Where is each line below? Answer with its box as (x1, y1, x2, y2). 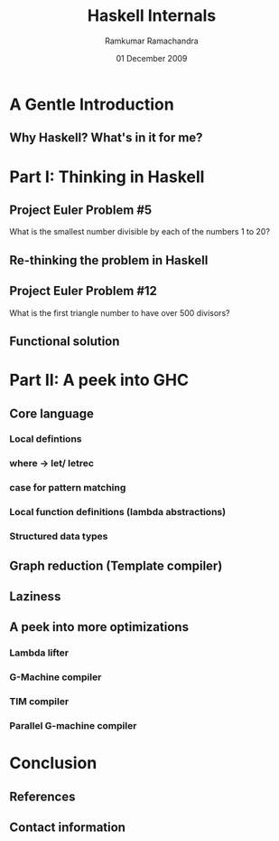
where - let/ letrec (9, 457, 95, 470)
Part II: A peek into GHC (9, 370, 190, 390)
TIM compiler (9, 695, 70, 708)
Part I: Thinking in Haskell (9, 167, 205, 186)
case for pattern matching (9, 482, 126, 494)
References (9, 788, 76, 804)
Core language (9, 406, 95, 421)
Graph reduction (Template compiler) (9, 558, 223, 573)
